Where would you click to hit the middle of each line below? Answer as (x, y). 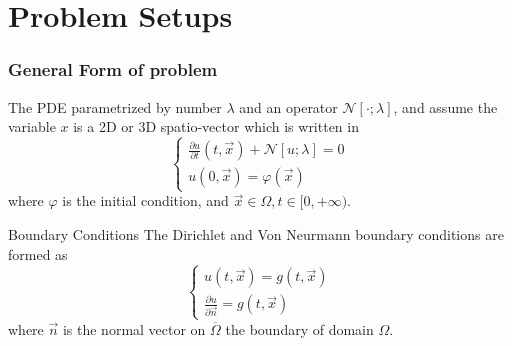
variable (32, 126)
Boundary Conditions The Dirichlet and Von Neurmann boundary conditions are (256, 233)
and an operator (288, 106)
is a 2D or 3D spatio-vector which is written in (216, 126)
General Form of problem (113, 69)
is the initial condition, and (145, 200)
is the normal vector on (134, 328)
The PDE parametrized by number (115, 106)
